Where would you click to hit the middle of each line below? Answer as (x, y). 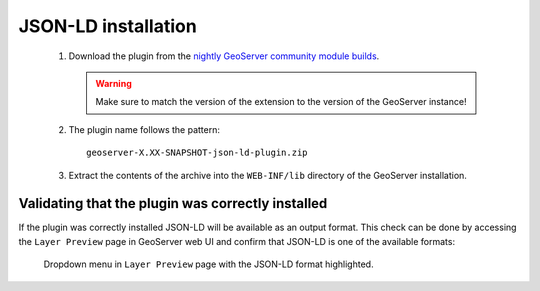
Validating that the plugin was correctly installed (173, 203)
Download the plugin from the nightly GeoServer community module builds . (224, 56)
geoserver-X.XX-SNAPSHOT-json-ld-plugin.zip (197, 153)
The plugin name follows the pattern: (144, 129)
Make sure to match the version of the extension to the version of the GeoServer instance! (281, 102)
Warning (113, 83)
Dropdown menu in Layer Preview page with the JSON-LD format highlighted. (208, 264)
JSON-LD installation (107, 26)
